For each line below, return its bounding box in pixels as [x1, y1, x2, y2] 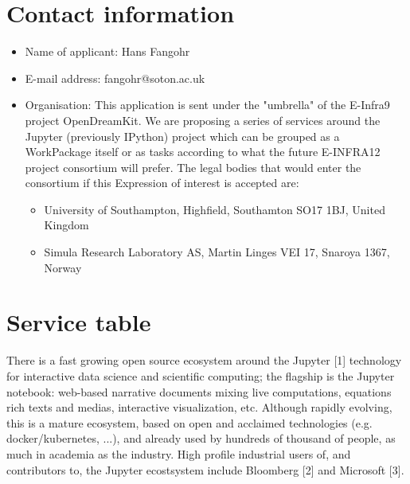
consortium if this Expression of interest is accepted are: [25, 174, 299, 191]
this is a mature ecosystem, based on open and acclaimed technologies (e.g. [6, 414, 373, 431]
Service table [6, 306, 151, 338]
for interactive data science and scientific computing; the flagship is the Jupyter [6, 367, 395, 384]
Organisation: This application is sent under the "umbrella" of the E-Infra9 [25, 96, 390, 113]
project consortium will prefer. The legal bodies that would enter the [25, 158, 361, 175]
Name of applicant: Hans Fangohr [25, 43, 190, 60]
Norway [44, 259, 82, 275]
